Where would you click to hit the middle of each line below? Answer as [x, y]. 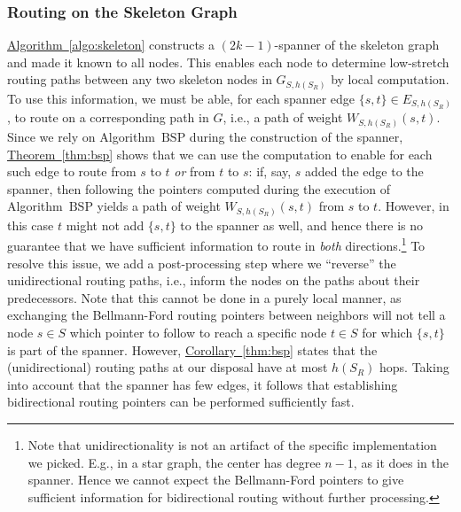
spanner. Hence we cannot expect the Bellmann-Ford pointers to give [216, 480]
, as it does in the [401, 462]
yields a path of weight [159, 206]
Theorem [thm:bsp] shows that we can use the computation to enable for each [220, 154]
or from [195, 171]
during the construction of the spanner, [296, 136]
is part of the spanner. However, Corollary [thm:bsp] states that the [192, 349]
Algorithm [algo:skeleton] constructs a [111, 45]
